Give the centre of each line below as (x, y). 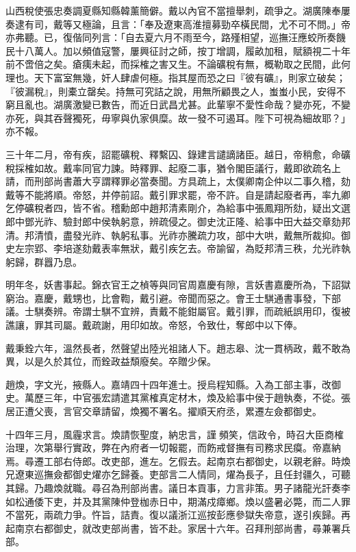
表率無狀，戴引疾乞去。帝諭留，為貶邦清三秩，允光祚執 (226, 248)
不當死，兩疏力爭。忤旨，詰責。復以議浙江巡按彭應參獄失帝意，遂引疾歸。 (173, 515)
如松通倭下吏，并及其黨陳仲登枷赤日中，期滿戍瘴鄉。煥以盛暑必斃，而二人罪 (178, 501)
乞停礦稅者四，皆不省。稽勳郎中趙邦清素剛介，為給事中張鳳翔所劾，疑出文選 (178, 208)
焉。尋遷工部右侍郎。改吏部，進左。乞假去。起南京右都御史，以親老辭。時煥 (178, 461)
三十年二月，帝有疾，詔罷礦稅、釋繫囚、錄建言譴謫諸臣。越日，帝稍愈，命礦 (178, 154)
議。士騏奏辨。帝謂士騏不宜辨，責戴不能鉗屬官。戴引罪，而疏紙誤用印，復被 (178, 311)
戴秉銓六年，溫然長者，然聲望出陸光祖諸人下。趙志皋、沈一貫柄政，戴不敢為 (178, 348)
